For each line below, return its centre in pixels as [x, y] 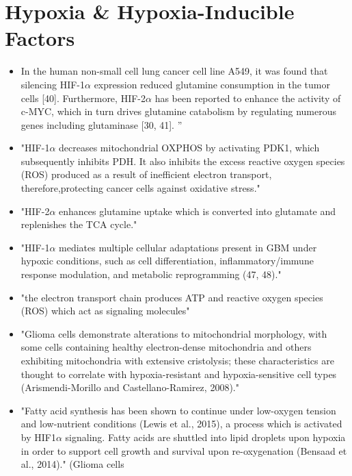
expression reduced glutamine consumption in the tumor [212, 84]
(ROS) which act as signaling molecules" [105, 311]
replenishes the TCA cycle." [79, 224]
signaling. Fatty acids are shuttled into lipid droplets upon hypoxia [205, 437]
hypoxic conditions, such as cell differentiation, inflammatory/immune [167, 261]
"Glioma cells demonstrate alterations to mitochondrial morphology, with [174, 333]
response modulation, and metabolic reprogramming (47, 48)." [151, 274]
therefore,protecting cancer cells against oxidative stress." [140, 188]
